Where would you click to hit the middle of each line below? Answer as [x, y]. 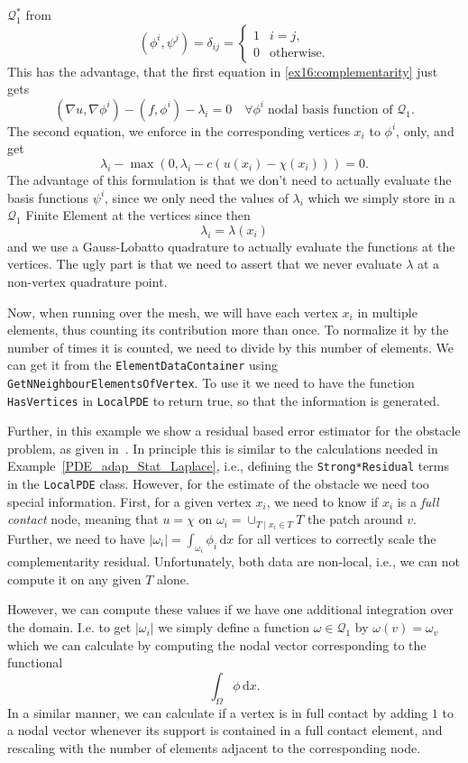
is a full [418, 501]
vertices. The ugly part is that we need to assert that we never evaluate [205, 264]
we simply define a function [234, 627]
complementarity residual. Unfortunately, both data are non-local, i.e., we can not [234, 561]
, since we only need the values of [197, 197]
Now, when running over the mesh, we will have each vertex [173, 312]
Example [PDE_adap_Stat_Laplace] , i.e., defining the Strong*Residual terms [229, 466]
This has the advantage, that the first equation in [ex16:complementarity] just [223, 71]
